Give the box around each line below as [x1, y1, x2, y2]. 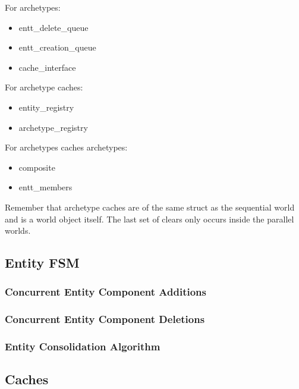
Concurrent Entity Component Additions [5, 284, 206, 299]
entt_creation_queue [18, 41, 96, 54]
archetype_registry [18, 121, 88, 133]
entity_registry [18, 101, 74, 113]
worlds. [5, 224, 31, 237]
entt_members [18, 181, 73, 193]
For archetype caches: [5, 81, 83, 93]
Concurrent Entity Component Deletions [5, 312, 205, 327]
